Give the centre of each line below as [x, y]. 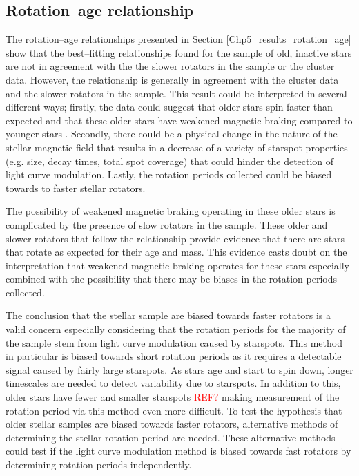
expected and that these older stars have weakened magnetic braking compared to [179, 120]
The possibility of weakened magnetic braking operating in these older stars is [171, 211]
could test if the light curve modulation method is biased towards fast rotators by [178, 451]
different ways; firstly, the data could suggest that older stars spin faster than [169, 107]
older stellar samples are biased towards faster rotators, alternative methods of [172, 424]
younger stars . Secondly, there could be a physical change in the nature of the [172, 134]
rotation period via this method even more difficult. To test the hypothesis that [174, 410]
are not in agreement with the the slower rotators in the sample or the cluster [170, 66]
